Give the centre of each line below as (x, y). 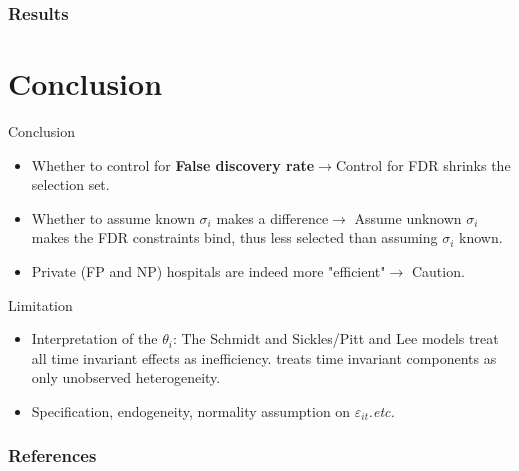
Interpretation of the (94, 338)
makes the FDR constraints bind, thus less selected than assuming (234, 237)
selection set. (70, 184)
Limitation (40, 304)
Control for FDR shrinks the (423, 164)
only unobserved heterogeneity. (126, 377)
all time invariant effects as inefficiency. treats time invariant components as (264, 357)
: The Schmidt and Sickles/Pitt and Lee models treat (335, 338)
